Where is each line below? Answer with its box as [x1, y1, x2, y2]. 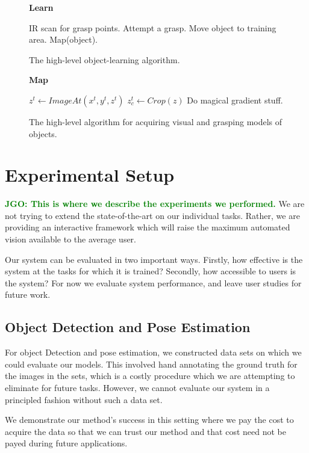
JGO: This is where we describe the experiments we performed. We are [5, 197, 305, 210]
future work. [5, 288, 51, 301]
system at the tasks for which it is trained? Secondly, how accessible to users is [5, 265, 296, 277]
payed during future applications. [5, 437, 128, 449]
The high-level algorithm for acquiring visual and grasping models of [29, 115, 282, 128]
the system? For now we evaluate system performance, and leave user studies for [5, 276, 302, 289]
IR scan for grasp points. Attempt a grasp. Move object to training [29, 21, 276, 34]
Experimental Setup [5, 162, 175, 187]
